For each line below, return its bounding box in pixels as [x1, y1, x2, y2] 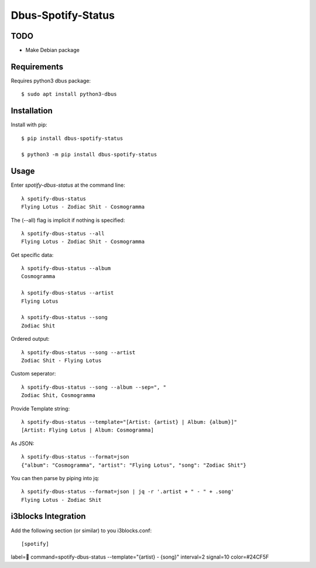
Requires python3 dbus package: [11, 77, 91, 84]
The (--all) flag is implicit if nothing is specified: [11, 217, 125, 224]
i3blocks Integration [11, 511, 86, 521]
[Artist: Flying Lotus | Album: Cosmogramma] [21, 427, 154, 433]
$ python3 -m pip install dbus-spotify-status [21, 151, 157, 158]
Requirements [11, 61, 64, 71]
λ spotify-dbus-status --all [21, 230, 105, 237]
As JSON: [11, 440, 35, 447]
